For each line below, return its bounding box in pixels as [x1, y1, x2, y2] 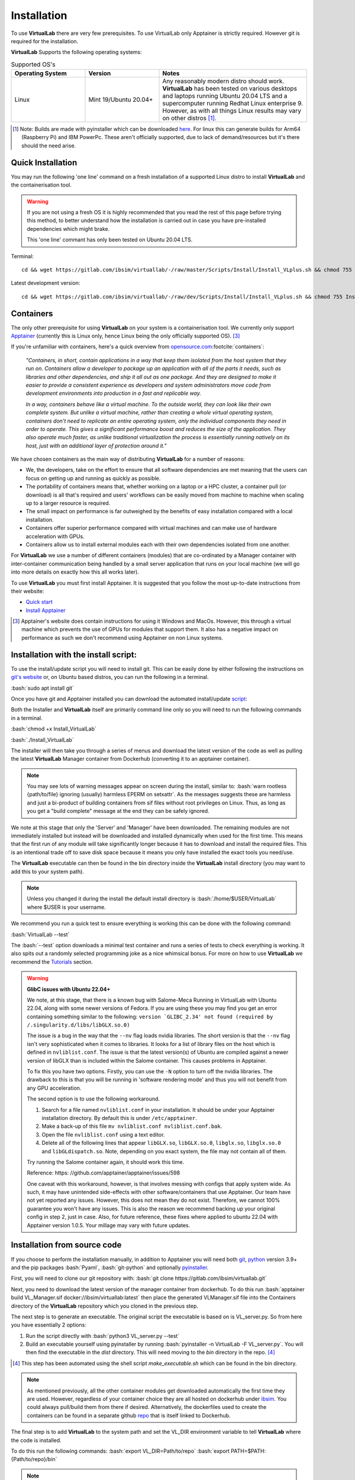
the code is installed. [11, 1436, 62, 1444]
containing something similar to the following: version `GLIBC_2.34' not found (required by [27, 1013, 273, 1020]
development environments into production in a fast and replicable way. [25, 390, 201, 397]
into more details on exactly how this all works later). [11, 568, 139, 575]
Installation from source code [11, 1240, 122, 1250]
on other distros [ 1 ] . [162, 114, 217, 123]
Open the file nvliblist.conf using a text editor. [41, 1131, 165, 1138]
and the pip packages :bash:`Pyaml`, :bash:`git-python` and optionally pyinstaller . [11, 1264, 209, 1271]
